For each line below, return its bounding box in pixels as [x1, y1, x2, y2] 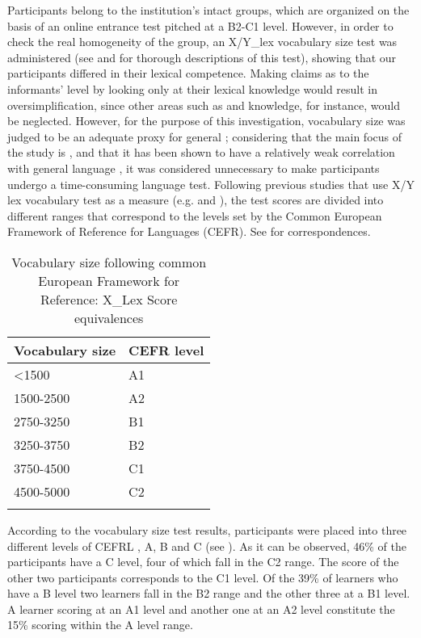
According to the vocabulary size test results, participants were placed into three [7, 521, 407, 538]
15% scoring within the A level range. [7, 616, 193, 633]
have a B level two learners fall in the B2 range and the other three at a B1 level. [7, 585, 410, 602]
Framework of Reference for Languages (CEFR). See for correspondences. [7, 223, 371, 240]
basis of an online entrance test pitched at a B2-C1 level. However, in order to [7, 17, 394, 34]
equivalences [74, 308, 144, 327]
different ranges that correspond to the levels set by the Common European [7, 207, 382, 224]
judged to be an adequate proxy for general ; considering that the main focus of [7, 128, 402, 145]
